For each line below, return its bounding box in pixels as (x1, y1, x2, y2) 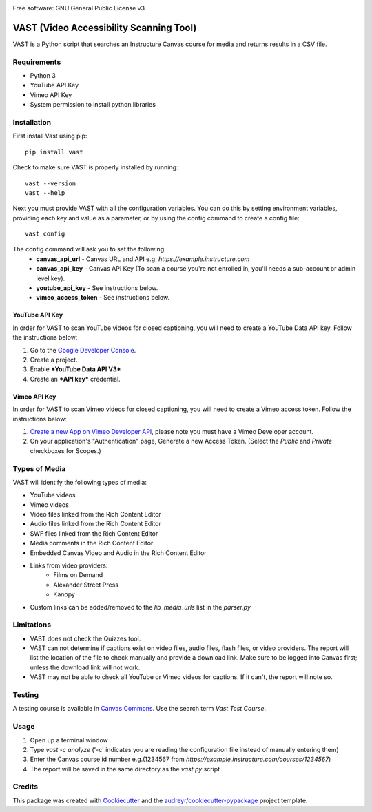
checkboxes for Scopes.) (30, 446, 101, 455)
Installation (12, 117, 52, 127)
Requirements (12, 57, 61, 67)
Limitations (12, 620, 52, 629)
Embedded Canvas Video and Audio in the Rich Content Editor (30, 548, 207, 557)
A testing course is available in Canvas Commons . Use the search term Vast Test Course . (12, 705, 267, 713)
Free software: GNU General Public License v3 (12, 4, 145, 12)
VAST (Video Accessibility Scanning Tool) (12, 21, 197, 34)
